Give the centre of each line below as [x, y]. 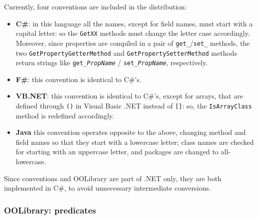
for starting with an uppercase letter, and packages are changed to [117, 152]
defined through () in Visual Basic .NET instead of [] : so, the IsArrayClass [134, 106]
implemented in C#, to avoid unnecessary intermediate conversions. [108, 188]
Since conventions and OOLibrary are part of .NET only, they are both [113, 178]
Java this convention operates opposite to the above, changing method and [131, 132]
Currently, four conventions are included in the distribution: [95, 6]
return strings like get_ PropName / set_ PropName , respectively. [112, 62]
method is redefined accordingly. [65, 115]
